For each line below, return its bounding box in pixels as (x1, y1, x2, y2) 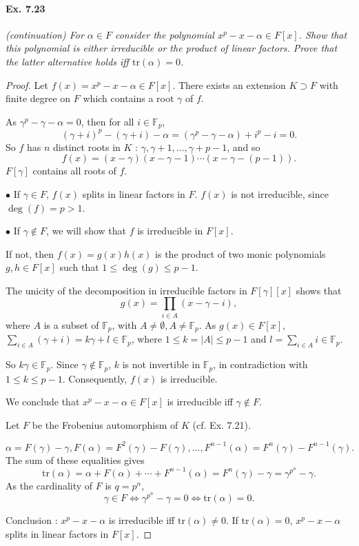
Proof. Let (6, 77, 48, 92)
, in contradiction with (213, 357, 308, 372)
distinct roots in (53, 139, 121, 154)
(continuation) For (6, 27, 84, 41)
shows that (296, 283, 342, 297)
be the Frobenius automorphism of (32, 417, 178, 432)
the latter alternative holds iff (6, 54, 129, 68)
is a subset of (43, 317, 99, 332)
